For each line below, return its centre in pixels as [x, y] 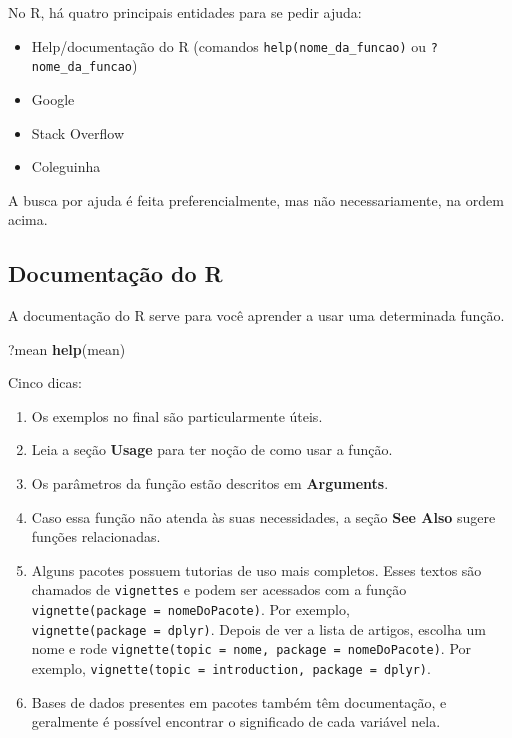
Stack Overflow [78, 132]
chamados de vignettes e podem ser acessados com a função [219, 589]
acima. [28, 219]
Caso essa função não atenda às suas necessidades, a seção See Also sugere [263, 516]
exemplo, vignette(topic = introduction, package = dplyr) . [231, 668]
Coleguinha [66, 166]
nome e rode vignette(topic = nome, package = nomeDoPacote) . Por [251, 648]
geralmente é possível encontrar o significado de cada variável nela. [236, 721]
